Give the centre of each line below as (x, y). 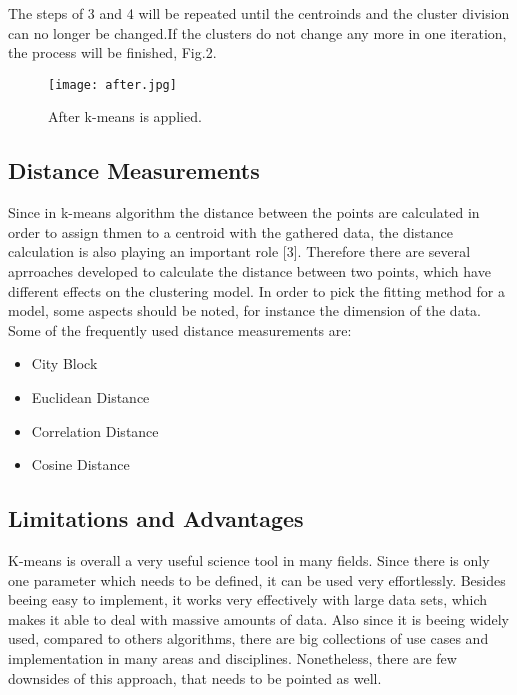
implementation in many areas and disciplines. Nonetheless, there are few (232, 657)
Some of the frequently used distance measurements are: (180, 329)
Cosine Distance (80, 464)
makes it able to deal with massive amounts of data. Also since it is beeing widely (258, 618)
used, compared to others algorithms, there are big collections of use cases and (248, 638)
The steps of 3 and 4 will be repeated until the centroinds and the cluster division (259, 13)
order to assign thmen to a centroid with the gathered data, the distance (230, 231)
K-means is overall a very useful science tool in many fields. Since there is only (249, 559)
